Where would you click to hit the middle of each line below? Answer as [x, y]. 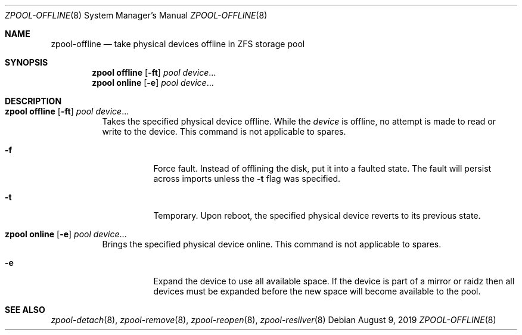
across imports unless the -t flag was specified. [247, 179]
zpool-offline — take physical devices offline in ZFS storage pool [178, 44]
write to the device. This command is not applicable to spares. [224, 131]
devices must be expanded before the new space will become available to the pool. [317, 291]
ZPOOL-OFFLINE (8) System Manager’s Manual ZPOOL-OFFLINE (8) [136, 15]
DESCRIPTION [33, 101]
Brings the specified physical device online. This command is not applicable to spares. [272, 244]
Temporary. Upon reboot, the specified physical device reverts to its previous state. [317, 215]
